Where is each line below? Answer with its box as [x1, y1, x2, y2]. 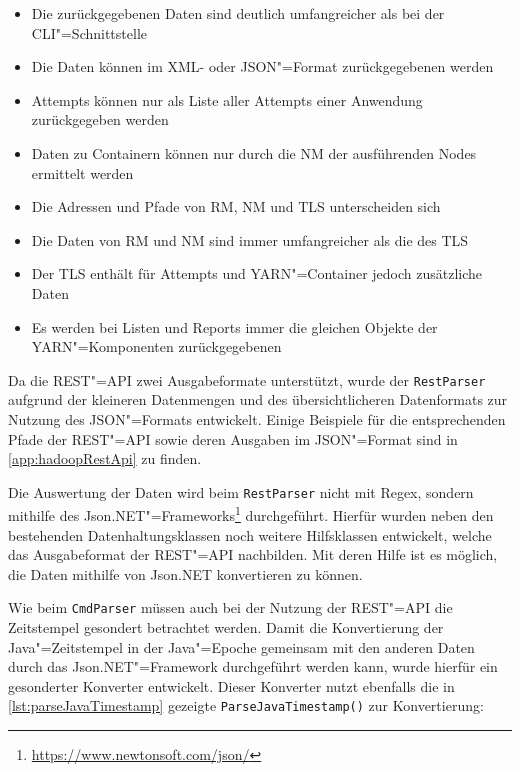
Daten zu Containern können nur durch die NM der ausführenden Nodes [31, 142, 477, 163]
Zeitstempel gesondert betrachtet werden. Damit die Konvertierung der [8, 617, 444, 638]
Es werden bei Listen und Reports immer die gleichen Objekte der [31, 316, 438, 337]
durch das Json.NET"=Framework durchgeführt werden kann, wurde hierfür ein [8, 656, 498, 677]
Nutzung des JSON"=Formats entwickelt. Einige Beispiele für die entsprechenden [8, 408, 506, 429]
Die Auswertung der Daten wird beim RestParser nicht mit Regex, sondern [8, 481, 474, 502]
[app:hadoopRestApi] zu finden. [8, 448, 202, 469]
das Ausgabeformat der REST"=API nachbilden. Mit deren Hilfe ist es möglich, [8, 544, 498, 565]
